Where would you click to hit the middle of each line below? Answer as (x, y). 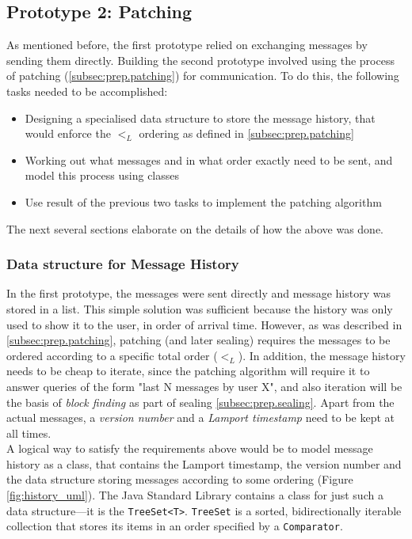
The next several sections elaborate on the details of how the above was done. (195, 228)
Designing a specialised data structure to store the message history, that (200, 118)
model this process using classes (102, 175)
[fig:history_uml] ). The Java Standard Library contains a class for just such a (195, 495)
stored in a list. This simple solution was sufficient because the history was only (200, 308)
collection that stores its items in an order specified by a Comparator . (175, 526)
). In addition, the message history (322, 355)
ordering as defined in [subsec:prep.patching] (246, 133)
